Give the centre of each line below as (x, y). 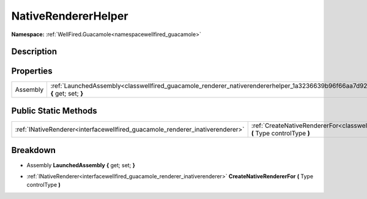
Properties (32, 71)
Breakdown (34, 150)
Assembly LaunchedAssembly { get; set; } (81, 165)
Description (34, 52)
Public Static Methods (54, 111)
